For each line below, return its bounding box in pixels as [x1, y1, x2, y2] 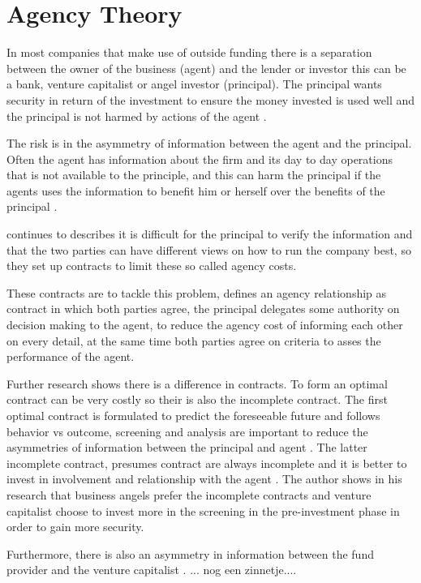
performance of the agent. [6, 348, 135, 365]
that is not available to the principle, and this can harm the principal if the [6, 166, 381, 183]
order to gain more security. [6, 518, 144, 535]
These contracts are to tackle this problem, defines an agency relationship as [6, 284, 387, 301]
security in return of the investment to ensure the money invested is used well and [6, 91, 415, 108]
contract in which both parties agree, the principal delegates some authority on [6, 300, 400, 317]
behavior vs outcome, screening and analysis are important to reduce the [6, 422, 368, 439]
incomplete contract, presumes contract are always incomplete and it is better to [6, 454, 407, 471]
